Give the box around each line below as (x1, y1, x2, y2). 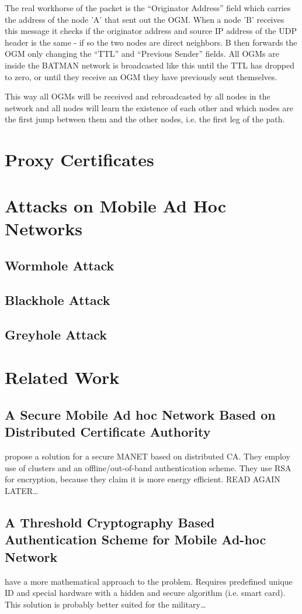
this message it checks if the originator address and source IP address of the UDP (5, 25, 297, 37)
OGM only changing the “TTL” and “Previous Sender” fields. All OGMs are (5, 47, 279, 60)
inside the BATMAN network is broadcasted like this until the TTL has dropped (5, 59, 294, 71)
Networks (5, 216, 83, 240)
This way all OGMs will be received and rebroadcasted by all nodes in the (5, 90, 270, 102)
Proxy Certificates (5, 148, 154, 171)
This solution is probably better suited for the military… (5, 598, 206, 610)
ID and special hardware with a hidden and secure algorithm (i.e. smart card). (5, 586, 286, 599)
